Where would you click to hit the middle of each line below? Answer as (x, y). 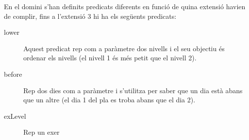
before (13, 74)
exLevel (15, 116)
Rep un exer (41, 132)
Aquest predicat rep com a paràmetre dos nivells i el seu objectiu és (124, 48)
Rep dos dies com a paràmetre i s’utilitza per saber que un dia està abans (133, 90)
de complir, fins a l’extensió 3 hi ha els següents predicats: (90, 16)
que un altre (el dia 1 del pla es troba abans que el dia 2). (109, 100)
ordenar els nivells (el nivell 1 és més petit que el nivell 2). (110, 58)
